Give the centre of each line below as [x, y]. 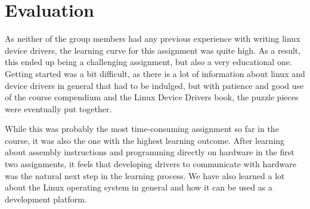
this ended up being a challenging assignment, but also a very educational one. [148, 62]
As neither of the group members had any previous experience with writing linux [153, 39]
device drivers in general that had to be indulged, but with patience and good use [154, 85]
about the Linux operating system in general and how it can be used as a [139, 187]
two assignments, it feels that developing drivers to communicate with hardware [151, 164]
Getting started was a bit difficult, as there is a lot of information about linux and [155, 73]
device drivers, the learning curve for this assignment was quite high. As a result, [153, 50]
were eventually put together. [58, 108]
